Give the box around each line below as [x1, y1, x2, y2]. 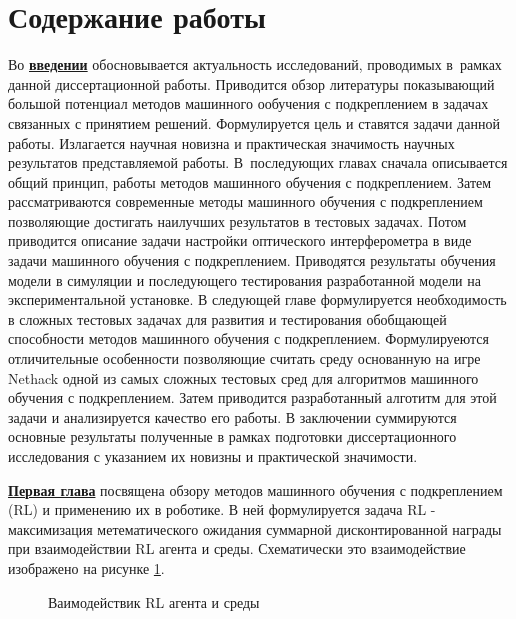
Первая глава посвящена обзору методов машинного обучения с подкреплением [8, 479, 503, 500]
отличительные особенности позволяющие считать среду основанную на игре [8, 348, 481, 369]
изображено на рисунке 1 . [8, 557, 165, 578]
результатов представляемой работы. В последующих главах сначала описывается [8, 152, 508, 173]
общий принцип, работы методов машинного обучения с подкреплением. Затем [8, 171, 492, 192]
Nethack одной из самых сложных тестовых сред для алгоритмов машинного [8, 367, 479, 388]
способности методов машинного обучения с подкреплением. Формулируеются [8, 328, 489, 349]
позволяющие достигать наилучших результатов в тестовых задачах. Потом [8, 210, 467, 231]
